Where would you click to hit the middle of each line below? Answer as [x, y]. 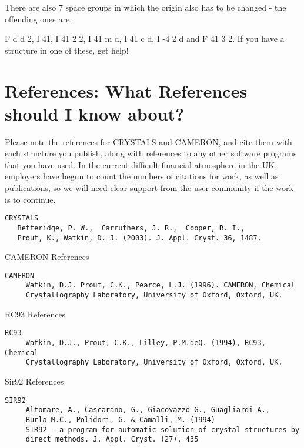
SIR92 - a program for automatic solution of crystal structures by [163, 429]
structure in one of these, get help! [67, 50]
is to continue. [30, 199]
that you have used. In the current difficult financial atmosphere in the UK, [141, 164]
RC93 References [35, 314]
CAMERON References [47, 257]
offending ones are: [39, 19]
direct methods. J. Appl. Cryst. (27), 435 [112, 439]
